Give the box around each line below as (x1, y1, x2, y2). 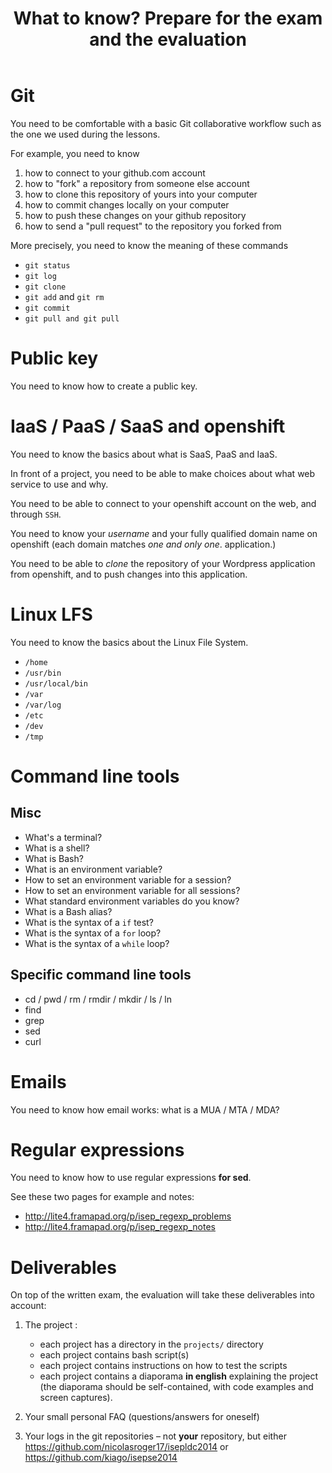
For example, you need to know (10, 147, 140, 159)
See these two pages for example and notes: (10, 1191, 195, 1203)
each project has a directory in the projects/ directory (39, 1338, 264, 1351)
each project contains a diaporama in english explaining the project (39, 1370, 319, 1382)
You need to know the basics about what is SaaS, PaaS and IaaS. (10, 448, 278, 460)
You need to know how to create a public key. (10, 380, 198, 392)
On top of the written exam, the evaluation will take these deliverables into (10, 1289, 315, 1301)
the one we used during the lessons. (10, 128, 161, 140)
